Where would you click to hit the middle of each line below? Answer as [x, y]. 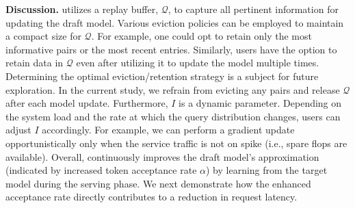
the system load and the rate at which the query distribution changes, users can [173, 116]
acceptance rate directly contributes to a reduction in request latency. [152, 197]
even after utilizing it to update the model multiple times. [198, 63]
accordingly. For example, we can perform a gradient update [168, 130]
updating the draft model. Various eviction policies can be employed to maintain [175, 22]
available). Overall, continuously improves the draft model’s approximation [162, 156]
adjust [18, 130]
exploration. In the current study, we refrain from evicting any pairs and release [173, 89]
